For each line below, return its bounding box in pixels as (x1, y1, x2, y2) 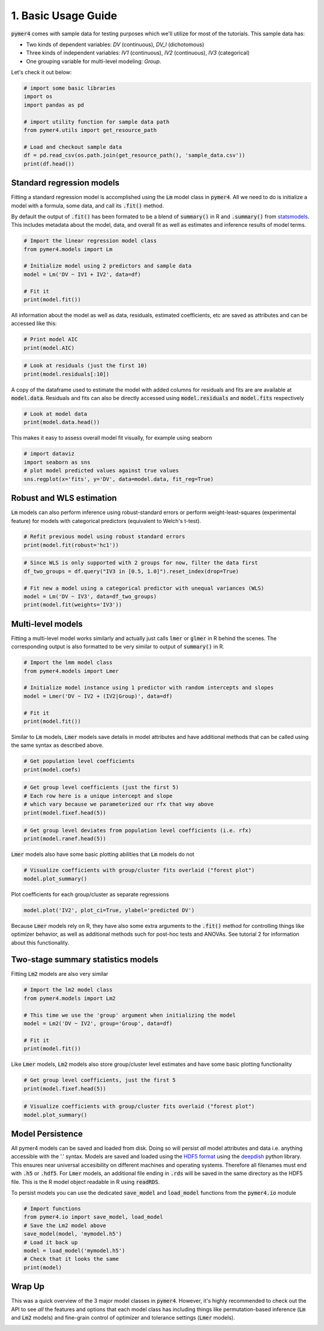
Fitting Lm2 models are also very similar (11, 971, 109, 978)
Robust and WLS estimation (11, 493, 117, 503)
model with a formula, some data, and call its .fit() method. (11, 202, 164, 209)
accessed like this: (11, 320, 57, 327)
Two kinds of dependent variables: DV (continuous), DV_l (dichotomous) (26, 41, 205, 48)
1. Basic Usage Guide (11, 9, 118, 22)
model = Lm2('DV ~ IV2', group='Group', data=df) (23, 1020, 173, 1027)
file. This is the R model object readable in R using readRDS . (11, 1178, 160, 1185)
